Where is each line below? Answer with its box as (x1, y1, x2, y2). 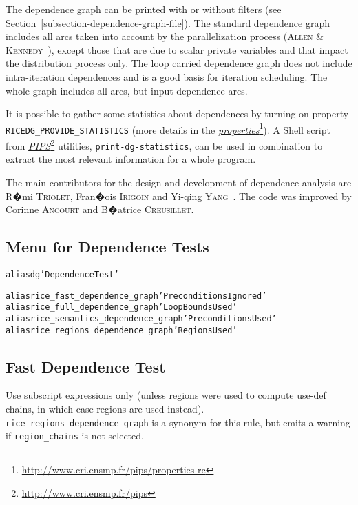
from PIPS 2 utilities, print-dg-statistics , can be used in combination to (6, 137, 323, 152)
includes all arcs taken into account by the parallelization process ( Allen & (6, 29, 324, 43)
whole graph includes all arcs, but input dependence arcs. (6, 83, 248, 97)
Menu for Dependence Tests (6, 236, 209, 257)
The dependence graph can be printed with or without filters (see (6, 2, 282, 16)
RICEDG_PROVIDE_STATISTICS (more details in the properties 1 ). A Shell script (6, 120, 330, 137)
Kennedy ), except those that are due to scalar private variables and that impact (6, 42, 348, 57)
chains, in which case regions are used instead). (6, 402, 204, 416)
